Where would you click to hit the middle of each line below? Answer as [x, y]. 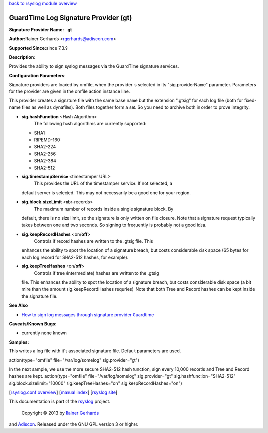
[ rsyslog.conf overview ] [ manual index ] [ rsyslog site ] [63, 392]
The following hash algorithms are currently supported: [90, 124]
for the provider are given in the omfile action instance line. [69, 91]
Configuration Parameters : [37, 75]
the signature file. [39, 296]
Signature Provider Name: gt [41, 29]
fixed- [250, 101]
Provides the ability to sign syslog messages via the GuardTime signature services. [94, 66]
